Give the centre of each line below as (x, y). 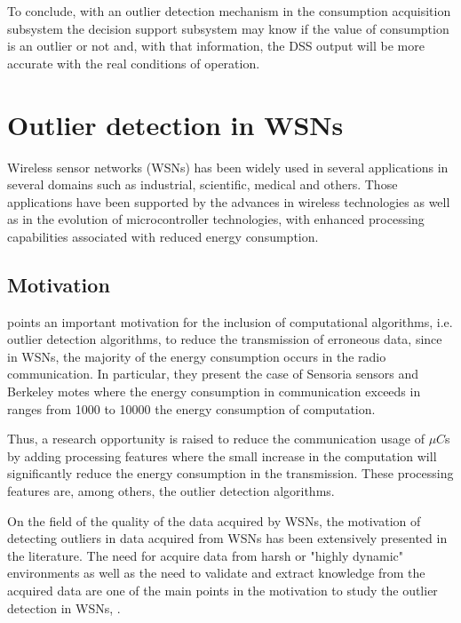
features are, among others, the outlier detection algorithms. (171, 491)
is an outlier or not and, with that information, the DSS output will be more (216, 46)
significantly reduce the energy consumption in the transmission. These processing (230, 473)
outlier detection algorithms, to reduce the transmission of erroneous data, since (225, 339)
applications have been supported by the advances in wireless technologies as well (229, 201)
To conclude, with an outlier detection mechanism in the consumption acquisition (229, 11)
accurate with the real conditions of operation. (134, 63)
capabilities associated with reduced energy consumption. (163, 236)
